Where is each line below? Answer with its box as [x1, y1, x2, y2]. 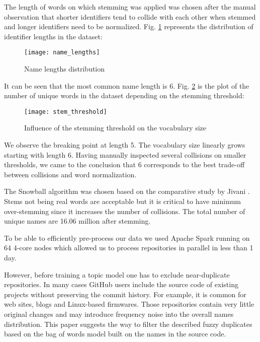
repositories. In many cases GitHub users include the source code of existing [4, 279, 238, 290]
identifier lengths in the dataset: [4, 31, 103, 41]
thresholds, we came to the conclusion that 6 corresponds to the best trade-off [4, 159, 245, 170]
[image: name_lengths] [24, 49, 100, 56]
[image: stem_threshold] [24, 108, 107, 115]
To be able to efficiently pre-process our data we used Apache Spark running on [4, 232, 250, 243]
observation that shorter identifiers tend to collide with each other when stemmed [4, 11, 256, 22]
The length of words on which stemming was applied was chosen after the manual [4, 2, 256, 12]
